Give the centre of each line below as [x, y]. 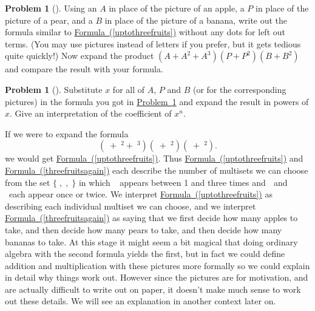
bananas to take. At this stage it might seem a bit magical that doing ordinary [151, 241]
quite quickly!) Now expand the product [80, 56]
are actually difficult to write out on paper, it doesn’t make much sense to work [153, 289]
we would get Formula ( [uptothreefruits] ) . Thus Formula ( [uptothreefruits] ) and [154, 158]
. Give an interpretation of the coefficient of [91, 113]
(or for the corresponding [239, 89]
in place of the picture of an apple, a [177, 8]
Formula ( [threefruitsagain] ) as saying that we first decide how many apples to [151, 218]
